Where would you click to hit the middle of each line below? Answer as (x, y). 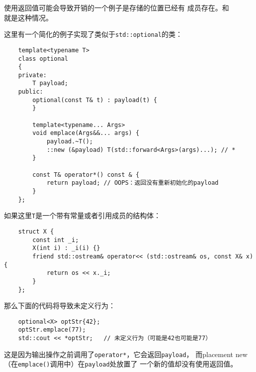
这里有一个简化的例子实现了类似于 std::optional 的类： (93, 34)
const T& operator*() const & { (86, 175)
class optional (43, 59)
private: (32, 75)
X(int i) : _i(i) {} (66, 248)
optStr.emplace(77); (52, 330)
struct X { (36, 231)
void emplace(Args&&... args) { (86, 133)
